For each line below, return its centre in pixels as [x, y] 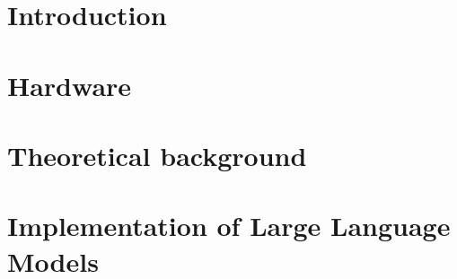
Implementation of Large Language [229, 226]
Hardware [70, 85]
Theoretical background [157, 155]
